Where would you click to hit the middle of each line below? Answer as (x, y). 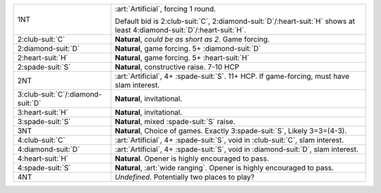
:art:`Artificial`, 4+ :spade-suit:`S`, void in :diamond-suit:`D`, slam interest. (237, 149)
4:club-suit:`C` (41, 140)
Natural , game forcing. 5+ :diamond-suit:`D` (188, 48)
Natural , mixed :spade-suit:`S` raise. (175, 122)
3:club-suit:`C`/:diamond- (60, 94)
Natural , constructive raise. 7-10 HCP (177, 67)
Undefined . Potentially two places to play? (185, 177)
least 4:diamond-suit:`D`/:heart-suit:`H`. (180, 30)
